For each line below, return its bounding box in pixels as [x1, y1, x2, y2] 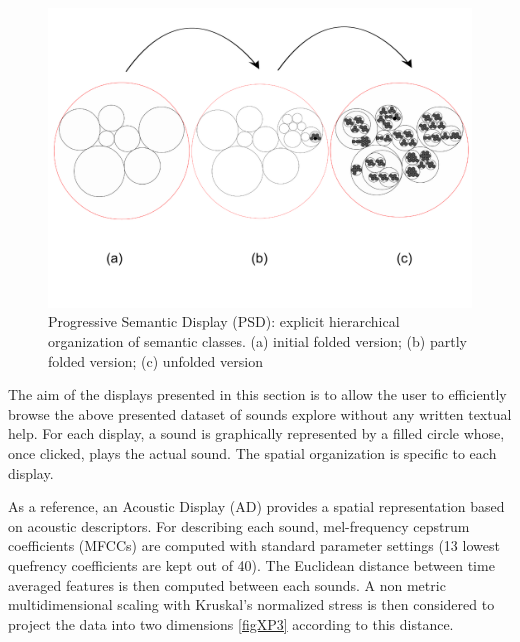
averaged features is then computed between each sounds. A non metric [8, 574, 446, 595]
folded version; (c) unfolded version [48, 350, 263, 371]
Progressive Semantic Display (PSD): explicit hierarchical [48, 311, 400, 332]
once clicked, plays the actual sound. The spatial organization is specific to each [8, 442, 497, 463]
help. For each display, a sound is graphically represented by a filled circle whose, [8, 423, 505, 444]
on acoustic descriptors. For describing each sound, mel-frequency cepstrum [8, 515, 470, 536]
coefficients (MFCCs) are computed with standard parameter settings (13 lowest [8, 535, 500, 556]
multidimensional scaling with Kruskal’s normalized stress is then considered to [8, 594, 495, 615]
